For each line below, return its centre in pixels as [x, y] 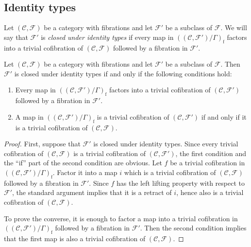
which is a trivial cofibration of [170, 172]
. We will [234, 27]
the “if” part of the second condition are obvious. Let [83, 163]
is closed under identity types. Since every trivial [166, 144]
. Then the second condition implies [193, 228]
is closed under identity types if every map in [107, 37]
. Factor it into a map [85, 172]
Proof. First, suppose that [42, 144]
